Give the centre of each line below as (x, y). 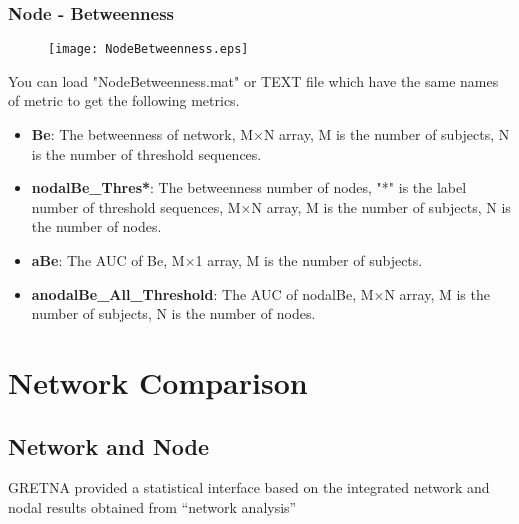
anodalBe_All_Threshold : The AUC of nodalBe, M (202, 293)
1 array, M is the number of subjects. (309, 260)
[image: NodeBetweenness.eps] (148, 49)
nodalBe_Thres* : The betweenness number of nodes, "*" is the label (249, 187)
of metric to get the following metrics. (124, 100)
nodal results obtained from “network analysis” (152, 506)
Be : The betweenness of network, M (142, 134)
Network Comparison (158, 382)
